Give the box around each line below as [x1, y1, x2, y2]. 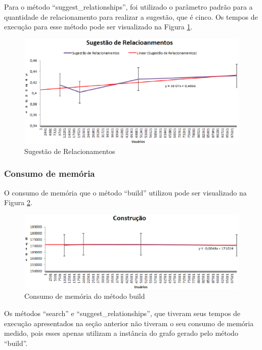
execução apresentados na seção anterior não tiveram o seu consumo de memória [4, 318, 254, 328]
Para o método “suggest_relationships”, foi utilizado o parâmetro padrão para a [4, 2, 253, 12]
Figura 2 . [4, 197, 32, 208]
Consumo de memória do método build [24, 291, 145, 301]
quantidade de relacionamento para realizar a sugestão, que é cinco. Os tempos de [4, 11, 258, 22]
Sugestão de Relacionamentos [24, 145, 115, 156]
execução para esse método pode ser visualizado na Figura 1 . [4, 21, 193, 32]
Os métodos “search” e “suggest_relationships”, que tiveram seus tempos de [4, 307, 241, 318]
